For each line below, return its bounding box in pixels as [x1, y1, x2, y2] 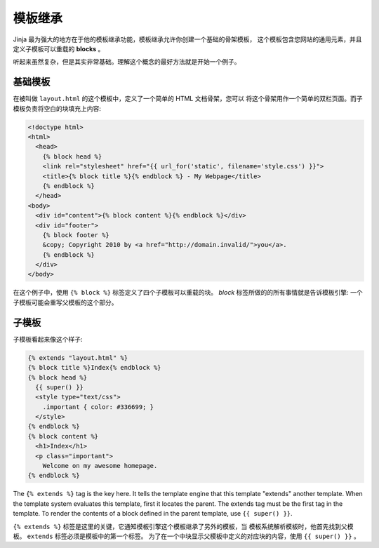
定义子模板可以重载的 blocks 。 [13, 44, 105, 53]
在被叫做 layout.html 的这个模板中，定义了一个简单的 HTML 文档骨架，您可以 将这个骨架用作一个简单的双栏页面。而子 [13, 95, 363, 103]
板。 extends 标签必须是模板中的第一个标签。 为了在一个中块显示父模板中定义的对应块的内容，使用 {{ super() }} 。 [13, 532, 361, 540]
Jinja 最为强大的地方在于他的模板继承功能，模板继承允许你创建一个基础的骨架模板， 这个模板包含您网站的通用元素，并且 [13, 35, 362, 44]
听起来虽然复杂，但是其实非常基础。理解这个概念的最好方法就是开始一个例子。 [13, 58, 241, 66]
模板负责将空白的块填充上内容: [13, 104, 102, 112]
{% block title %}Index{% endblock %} [27, 363, 161, 372]
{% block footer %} [42, 231, 110, 239]
